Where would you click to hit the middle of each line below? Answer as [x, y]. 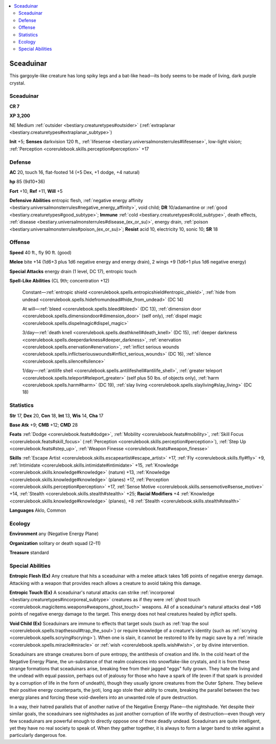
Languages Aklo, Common [38, 510]
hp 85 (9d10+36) [27, 182]
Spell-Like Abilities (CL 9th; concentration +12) [60, 280]
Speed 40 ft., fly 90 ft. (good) [40, 252]
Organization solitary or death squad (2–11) [55, 543]
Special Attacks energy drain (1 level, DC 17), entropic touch [73, 271]
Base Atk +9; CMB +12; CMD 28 [44, 425]
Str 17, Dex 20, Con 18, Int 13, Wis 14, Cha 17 [56, 415]
